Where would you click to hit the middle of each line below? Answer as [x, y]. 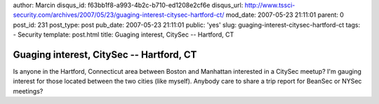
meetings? [28, 91]
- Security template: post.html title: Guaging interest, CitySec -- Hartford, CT [124, 34]
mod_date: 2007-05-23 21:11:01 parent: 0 [285, 15]
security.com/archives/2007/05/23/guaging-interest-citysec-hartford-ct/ [119, 15]
